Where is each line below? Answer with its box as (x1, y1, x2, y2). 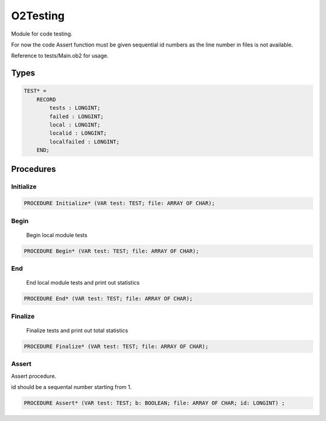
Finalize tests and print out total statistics (26, 326, 129, 334)
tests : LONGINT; (49, 104, 101, 112)
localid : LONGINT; (49, 130, 107, 137)
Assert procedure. (11, 372, 57, 379)
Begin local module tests (26, 231, 88, 238)
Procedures (11, 164, 57, 174)
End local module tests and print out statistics (26, 279, 140, 286)
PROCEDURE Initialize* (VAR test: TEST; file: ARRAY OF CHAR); (24, 200, 216, 207)
